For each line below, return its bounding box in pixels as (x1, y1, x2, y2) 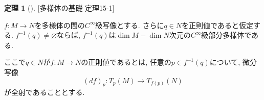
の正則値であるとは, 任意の (81, 57, 171, 67)
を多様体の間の (34, 19, 85, 30)
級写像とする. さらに (95, 19, 164, 30)
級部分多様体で (201, 30, 252, 40)
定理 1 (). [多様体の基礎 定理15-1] (4, 3, 115, 13)
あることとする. (32, 87, 85, 97)
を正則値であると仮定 (182, 19, 253, 30)
